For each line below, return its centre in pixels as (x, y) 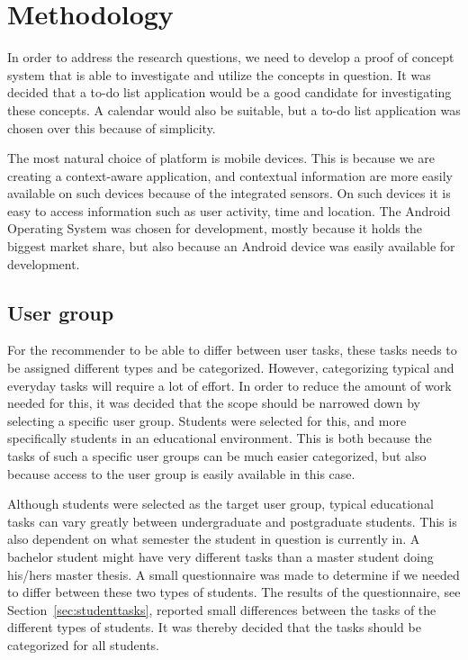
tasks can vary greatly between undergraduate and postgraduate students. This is (232, 521)
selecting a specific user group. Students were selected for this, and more (207, 420)
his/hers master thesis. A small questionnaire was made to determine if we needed (234, 574)
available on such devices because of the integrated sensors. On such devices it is (229, 193)
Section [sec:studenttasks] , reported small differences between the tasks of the (222, 609)
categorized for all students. (84, 644)
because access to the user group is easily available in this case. (181, 473)
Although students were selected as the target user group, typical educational (220, 504)
